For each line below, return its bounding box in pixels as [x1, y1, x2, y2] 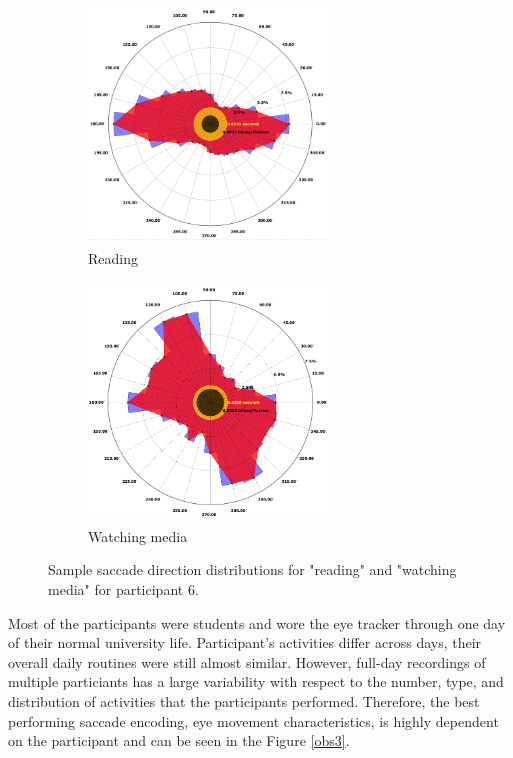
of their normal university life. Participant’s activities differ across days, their [8, 632, 482, 653]
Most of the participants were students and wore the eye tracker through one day [8, 612, 506, 633]
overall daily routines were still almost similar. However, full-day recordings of [8, 651, 486, 672]
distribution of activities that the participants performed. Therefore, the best [8, 690, 480, 711]
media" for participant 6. [48, 578, 199, 599]
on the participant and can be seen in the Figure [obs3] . [8, 730, 350, 751]
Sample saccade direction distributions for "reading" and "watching [48, 559, 457, 580]
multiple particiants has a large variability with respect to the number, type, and [8, 671, 504, 692]
